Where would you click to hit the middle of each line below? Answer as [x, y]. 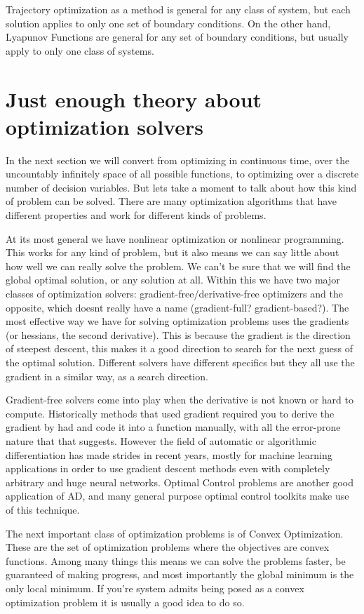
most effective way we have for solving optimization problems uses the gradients [177, 321]
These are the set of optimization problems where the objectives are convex [168, 547]
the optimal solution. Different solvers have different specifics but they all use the [180, 362]
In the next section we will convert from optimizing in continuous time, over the [178, 160]
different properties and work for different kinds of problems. [136, 215]
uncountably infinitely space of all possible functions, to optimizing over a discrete [182, 174]
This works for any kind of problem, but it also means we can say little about [173, 252]
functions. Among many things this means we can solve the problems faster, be [176, 560]
